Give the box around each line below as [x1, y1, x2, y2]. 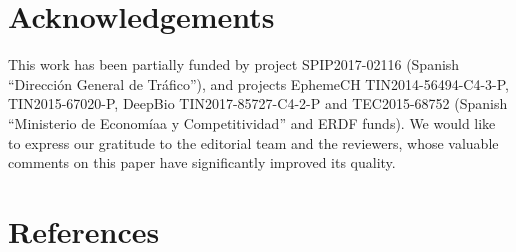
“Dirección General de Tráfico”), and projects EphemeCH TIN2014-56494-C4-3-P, [8, 73, 510, 94]
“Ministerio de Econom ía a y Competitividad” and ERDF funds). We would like [8, 112, 496, 133]
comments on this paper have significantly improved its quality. [8, 152, 396, 173]
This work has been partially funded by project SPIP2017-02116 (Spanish [8, 54, 460, 75]
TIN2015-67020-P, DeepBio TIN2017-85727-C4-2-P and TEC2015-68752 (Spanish [8, 93, 508, 114]
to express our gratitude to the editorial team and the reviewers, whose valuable [8, 132, 499, 153]
